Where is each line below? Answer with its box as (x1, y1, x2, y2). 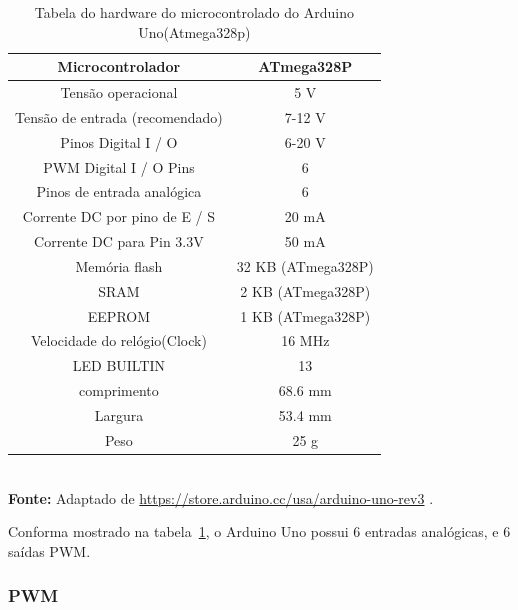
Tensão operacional (60, 82, 178, 103)
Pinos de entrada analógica (36, 181, 202, 202)
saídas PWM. (8, 540, 91, 561)
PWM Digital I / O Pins (43, 156, 195, 177)
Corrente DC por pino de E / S (22, 206, 216, 227)
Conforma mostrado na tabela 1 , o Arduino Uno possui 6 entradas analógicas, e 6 (8, 521, 511, 542)
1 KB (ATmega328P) (240, 305, 371, 326)
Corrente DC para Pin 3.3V (34, 231, 204, 252)
